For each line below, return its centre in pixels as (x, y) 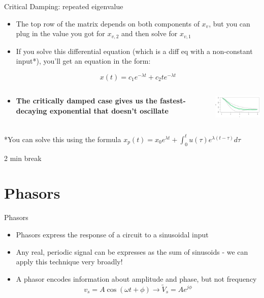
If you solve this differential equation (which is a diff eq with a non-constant (134, 51)
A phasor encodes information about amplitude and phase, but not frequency (136, 278)
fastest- (173, 100)
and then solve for (150, 33)
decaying (31, 110)
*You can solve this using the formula (63, 139)
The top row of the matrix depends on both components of (108, 23)
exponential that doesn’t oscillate (109, 110)
